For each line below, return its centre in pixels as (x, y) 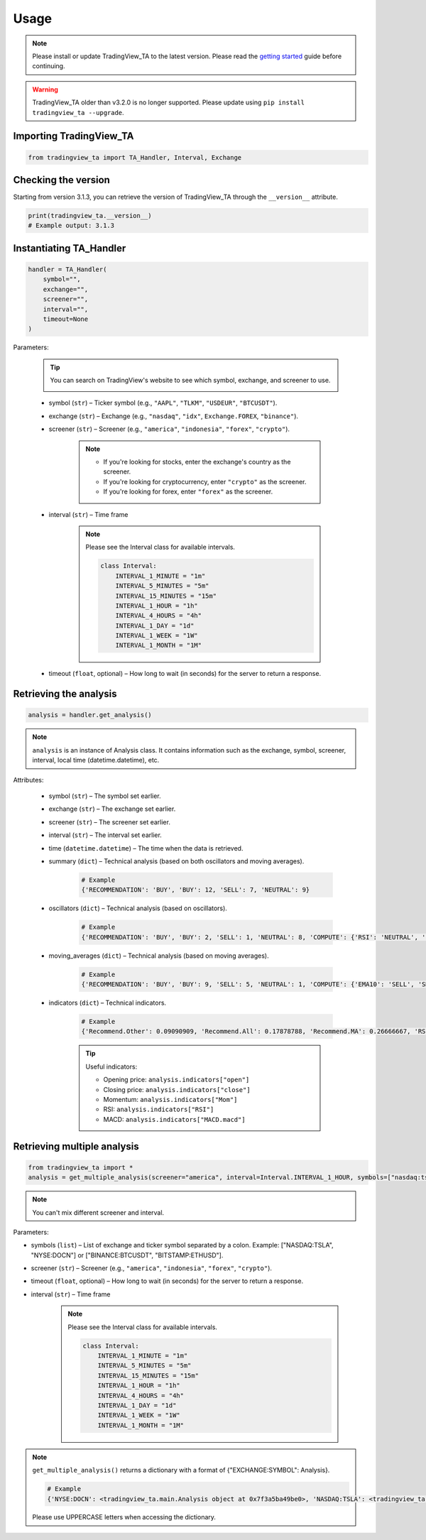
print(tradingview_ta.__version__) (90, 215)
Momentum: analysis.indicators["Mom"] (170, 1099)
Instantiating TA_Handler (70, 248)
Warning (45, 89)
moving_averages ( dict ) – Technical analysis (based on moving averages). (159, 956)
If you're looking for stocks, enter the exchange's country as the (197, 462)
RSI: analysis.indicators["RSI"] (159, 1109)
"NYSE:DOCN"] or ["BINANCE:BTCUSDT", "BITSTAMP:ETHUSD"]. (127, 1255)
